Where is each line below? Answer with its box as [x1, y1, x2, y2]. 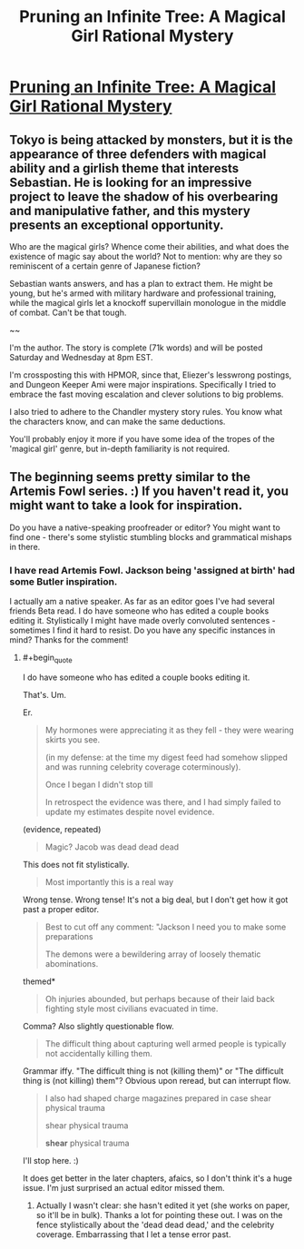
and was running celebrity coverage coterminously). [44, 761, 241, 772]
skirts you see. [44, 733, 101, 745]
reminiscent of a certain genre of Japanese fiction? [9, 261, 201, 271]
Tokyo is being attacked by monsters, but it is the [9, 132, 293, 147]
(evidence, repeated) [22, 823, 102, 834]
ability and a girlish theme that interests [9, 161, 239, 176]
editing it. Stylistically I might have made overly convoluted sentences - [9, 615, 277, 626]
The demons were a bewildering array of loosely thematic [44, 949, 261, 959]
